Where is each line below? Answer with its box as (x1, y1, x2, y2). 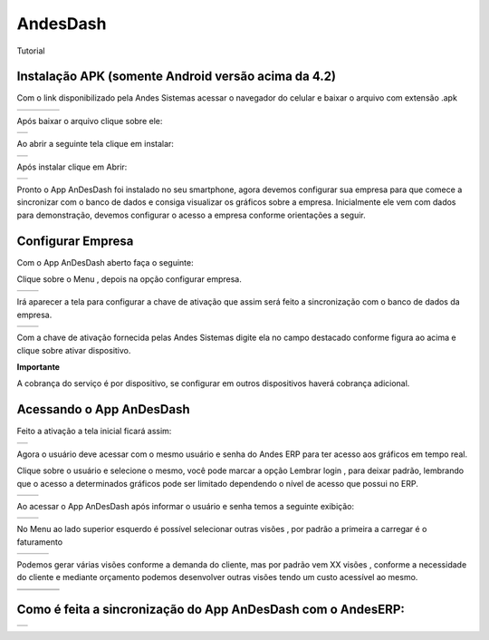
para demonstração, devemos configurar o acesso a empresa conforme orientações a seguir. (16, 209, 366, 220)
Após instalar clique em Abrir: (16, 161, 128, 172)
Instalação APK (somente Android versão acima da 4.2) (16, 69, 337, 84)
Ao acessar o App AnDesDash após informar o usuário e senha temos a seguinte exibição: (16, 500, 355, 511)
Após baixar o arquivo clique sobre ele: (16, 115, 163, 126)
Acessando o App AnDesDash (16, 402, 190, 417)
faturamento (16, 536, 63, 548)
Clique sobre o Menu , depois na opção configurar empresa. (16, 274, 242, 285)
